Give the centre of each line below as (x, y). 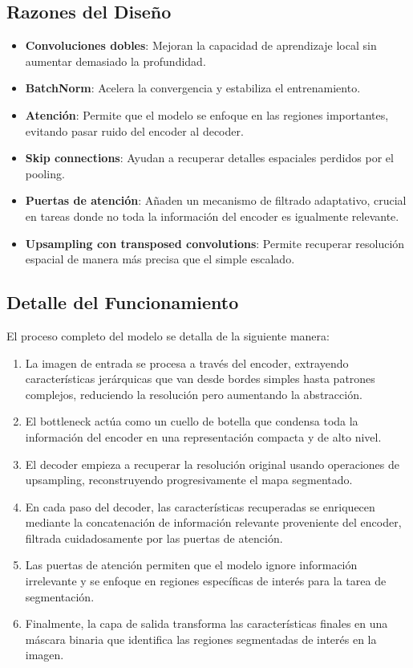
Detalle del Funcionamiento (123, 302)
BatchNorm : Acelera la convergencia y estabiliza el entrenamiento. (193, 88)
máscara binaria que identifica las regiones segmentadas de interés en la (201, 639)
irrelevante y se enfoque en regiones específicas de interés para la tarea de (206, 581)
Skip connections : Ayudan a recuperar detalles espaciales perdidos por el (209, 158)
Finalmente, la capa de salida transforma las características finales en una (206, 623)
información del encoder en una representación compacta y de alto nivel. (203, 436)
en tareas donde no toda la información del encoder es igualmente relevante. (212, 216)
